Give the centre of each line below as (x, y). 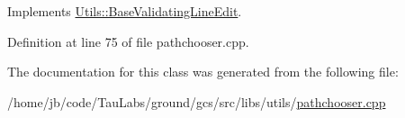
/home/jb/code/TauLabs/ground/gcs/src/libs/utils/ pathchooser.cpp (197, 101)
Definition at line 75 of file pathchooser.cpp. (128, 41)
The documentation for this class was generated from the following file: (203, 72)
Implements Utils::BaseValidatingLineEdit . (125, 11)
